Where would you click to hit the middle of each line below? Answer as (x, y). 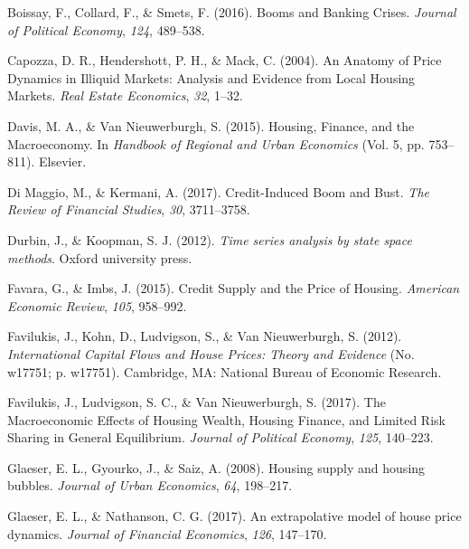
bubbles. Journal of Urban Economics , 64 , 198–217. (150, 485)
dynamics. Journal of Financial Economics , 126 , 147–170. (167, 533)
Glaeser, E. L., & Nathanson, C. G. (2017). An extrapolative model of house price (234, 516)
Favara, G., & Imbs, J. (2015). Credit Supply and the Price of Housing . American (234, 288)
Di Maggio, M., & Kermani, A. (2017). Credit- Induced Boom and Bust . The (218, 191)
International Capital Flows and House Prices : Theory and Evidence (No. (211, 353)
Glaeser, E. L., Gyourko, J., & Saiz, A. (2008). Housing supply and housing (216, 467)
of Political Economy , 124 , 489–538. (106, 29)
